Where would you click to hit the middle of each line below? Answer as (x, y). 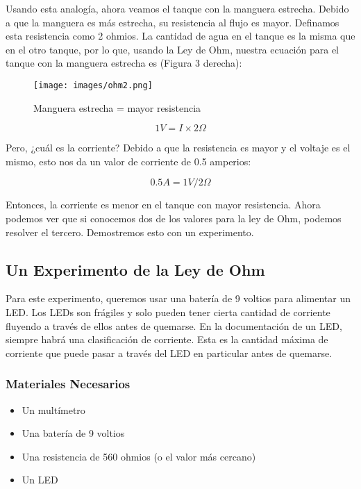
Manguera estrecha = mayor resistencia (117, 107)
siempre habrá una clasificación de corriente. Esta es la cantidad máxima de (167, 339)
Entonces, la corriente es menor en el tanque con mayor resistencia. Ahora (163, 205)
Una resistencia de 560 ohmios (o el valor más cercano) (139, 456)
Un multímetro (53, 409)
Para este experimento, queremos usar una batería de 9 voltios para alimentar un (178, 298)
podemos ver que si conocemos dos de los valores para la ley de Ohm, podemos (174, 218)
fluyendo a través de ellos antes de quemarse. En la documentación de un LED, (174, 325)
